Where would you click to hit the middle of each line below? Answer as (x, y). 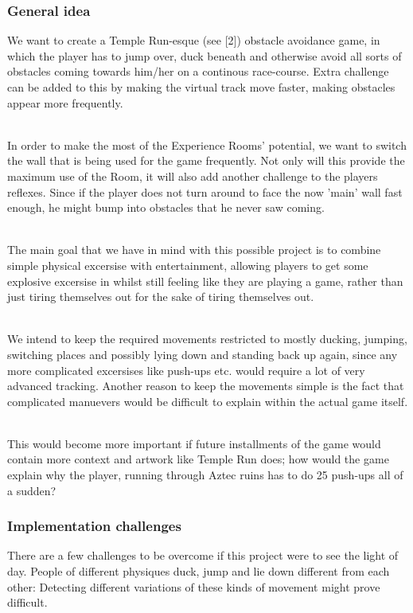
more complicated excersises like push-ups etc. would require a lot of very (186, 370)
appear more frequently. (65, 102)
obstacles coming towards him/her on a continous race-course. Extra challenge (198, 71)
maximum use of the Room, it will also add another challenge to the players (193, 176)
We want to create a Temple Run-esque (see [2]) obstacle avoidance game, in (194, 40)
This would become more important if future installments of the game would (194, 443)
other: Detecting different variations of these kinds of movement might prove (194, 586)
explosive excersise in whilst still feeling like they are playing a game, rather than (205, 281)
